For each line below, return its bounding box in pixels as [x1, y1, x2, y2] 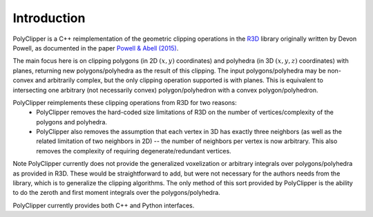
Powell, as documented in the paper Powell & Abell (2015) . [12, 44, 179, 52]
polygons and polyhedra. [36, 117, 107, 126]
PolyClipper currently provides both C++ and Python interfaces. [12, 201, 195, 209]
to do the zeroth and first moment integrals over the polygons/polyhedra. [12, 189, 220, 197]
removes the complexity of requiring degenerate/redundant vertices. [36, 147, 231, 155]
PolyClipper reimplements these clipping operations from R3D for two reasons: [12, 98, 238, 106]
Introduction [12, 10, 86, 26]
